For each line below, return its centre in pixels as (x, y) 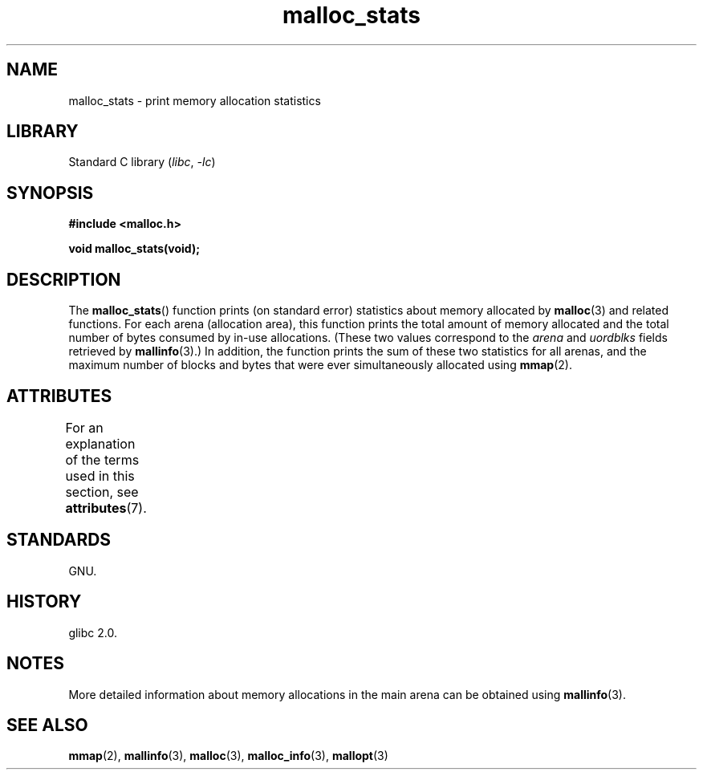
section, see (102, 492)
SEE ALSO (47, 725)
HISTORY (44, 602)
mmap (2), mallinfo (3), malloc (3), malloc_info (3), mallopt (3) (228, 756)
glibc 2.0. (93, 632)
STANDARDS (59, 540)
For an (84, 427)
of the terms (102, 459)
